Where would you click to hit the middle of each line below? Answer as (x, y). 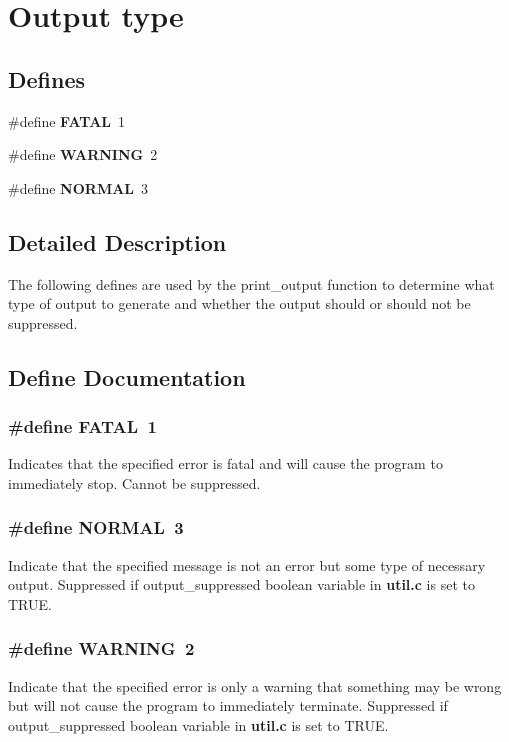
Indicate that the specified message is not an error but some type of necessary (247, 564)
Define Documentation (127, 376)
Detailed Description (117, 241)
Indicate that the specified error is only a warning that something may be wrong (255, 685)
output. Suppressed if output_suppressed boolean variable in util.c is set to (241, 584)
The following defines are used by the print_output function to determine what (251, 283)
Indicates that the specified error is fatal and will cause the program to (225, 463)
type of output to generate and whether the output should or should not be (239, 303)
